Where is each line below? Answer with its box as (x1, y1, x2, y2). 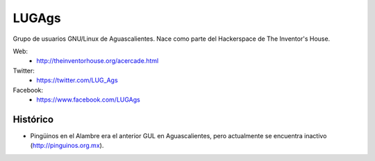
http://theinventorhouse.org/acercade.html (36, 57, 159, 65)
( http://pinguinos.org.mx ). (30, 142, 104, 150)
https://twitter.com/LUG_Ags (36, 76, 118, 84)
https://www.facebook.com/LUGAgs (36, 95, 140, 104)
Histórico (12, 113, 54, 125)
